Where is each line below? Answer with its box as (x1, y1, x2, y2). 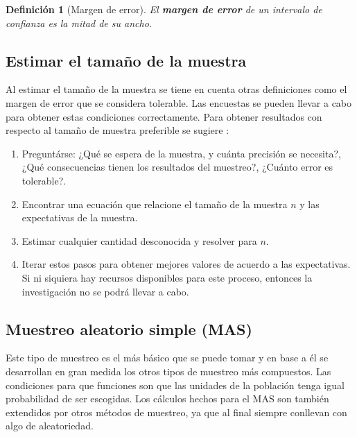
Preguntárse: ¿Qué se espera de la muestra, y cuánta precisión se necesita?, (21, 146, 341, 160)
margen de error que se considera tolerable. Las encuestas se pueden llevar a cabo (6, 95, 352, 110)
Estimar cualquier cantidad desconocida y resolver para (21, 233, 257, 248)
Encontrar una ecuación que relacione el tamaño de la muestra (21, 196, 288, 211)
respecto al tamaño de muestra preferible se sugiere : (6, 123, 229, 137)
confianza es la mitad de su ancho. (6, 15, 153, 30)
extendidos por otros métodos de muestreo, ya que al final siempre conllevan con (6, 404, 347, 419)
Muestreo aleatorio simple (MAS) (6, 318, 252, 339)
